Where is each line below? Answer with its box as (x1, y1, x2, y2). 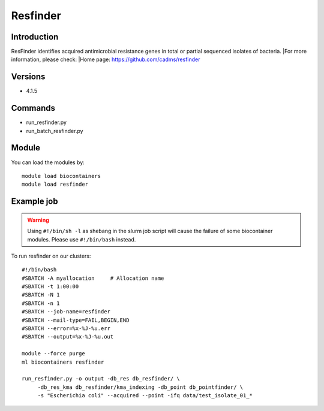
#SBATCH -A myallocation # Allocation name (22, 274, 164, 282)
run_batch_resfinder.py (26, 127, 83, 134)
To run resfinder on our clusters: (11, 252, 91, 259)
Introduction (11, 32, 59, 42)
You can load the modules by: (11, 159, 85, 166)
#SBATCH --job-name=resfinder (22, 309, 111, 315)
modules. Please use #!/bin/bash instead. (27, 235, 136, 243)
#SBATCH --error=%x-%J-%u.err (22, 325, 111, 332)
